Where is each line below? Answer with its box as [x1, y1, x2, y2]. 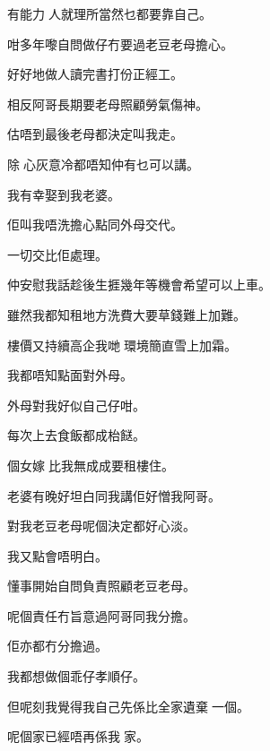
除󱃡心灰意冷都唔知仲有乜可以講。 [7, 154, 199, 173]
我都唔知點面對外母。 [7, 366, 133, 384]
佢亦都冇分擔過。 [7, 636, 108, 655]
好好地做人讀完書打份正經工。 [7, 65, 183, 83]
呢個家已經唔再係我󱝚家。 [7, 727, 149, 746]
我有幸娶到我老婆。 [7, 185, 120, 203]
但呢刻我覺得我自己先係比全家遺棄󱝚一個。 [7, 696, 249, 715]
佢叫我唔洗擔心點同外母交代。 [7, 215, 183, 234]
